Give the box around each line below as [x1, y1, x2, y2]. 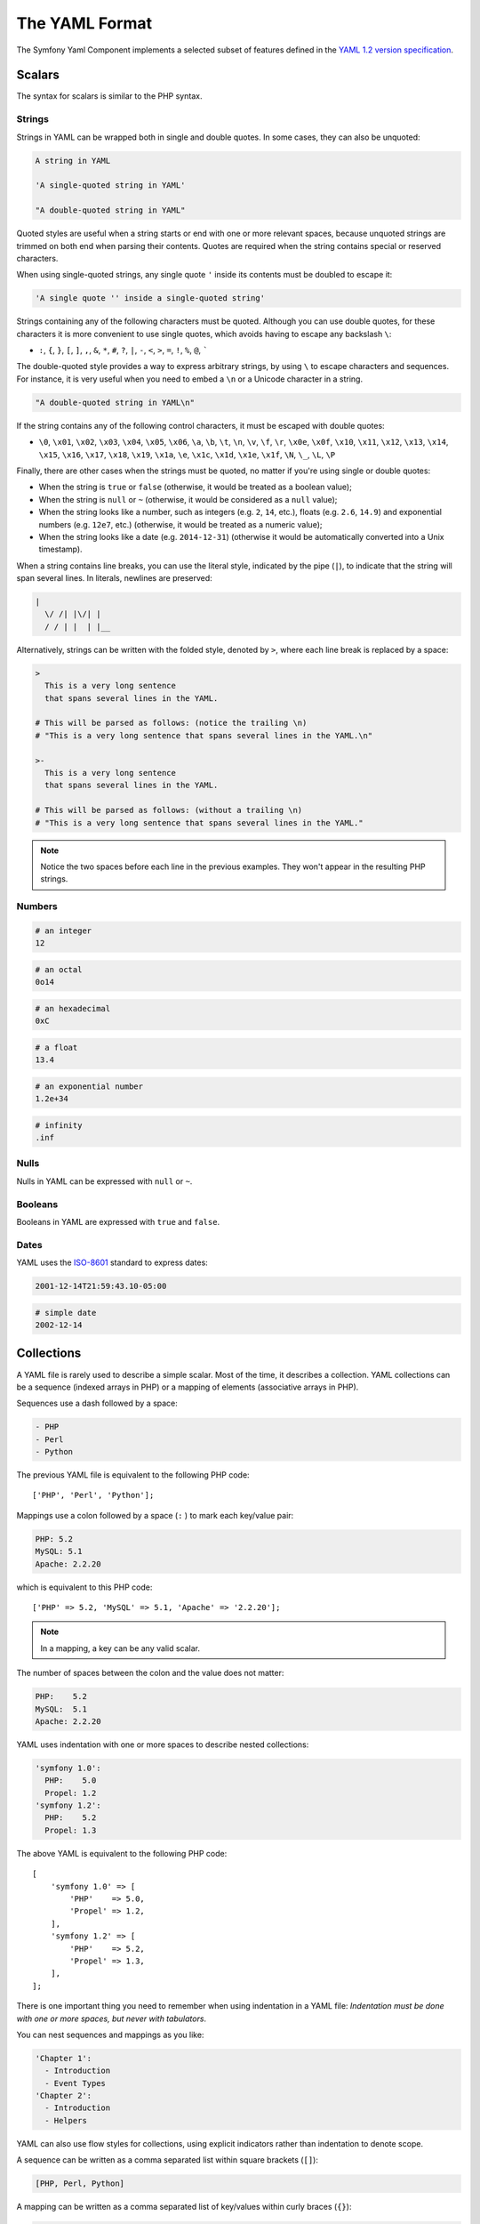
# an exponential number [35, 1081, 144, 1092]
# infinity [35, 1120, 83, 1130]
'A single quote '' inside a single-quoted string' [35, 294, 266, 303]
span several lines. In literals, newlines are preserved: [16, 573, 212, 584]
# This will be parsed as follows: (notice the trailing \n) [35, 718, 308, 729]
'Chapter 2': [35, 2091, 92, 2101]
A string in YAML [35, 156, 111, 165]
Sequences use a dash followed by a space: [16, 1398, 178, 1409]
